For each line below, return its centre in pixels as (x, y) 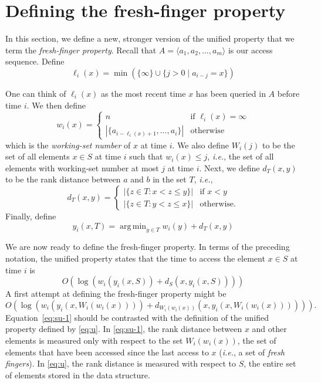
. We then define (56, 105)
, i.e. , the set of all (241, 156)
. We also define (201, 145)
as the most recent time (143, 93)
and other (269, 329)
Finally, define (31, 216)
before (288, 93)
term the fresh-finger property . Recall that (81, 50)
